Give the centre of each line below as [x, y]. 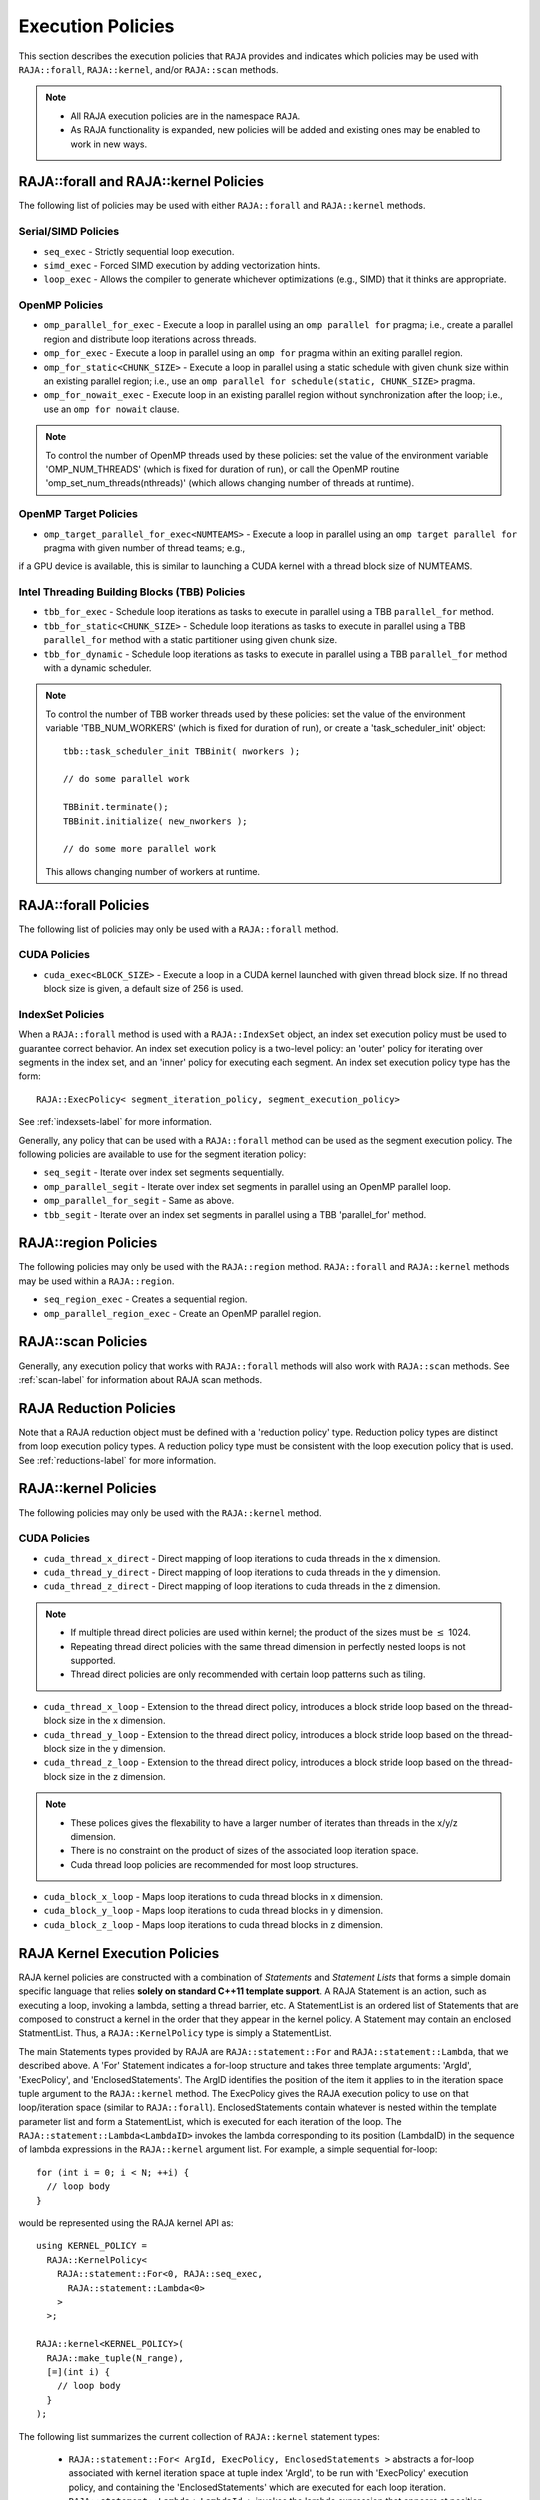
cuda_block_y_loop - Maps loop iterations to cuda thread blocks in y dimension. [213, 1911]
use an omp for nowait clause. [111, 409]
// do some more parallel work [140, 849]
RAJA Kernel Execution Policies [119, 1953]
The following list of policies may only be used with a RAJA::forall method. [178, 929]
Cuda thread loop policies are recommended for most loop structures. [214, 1864]
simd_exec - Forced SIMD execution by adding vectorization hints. [182, 265]
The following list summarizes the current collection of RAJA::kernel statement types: [199, 2436]
